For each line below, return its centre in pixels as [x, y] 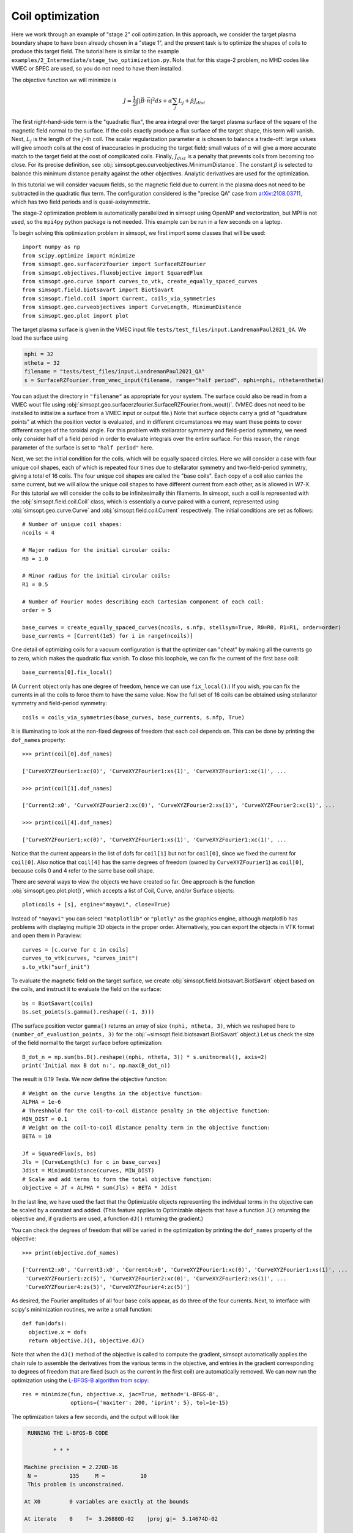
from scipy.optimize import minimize [79, 255]
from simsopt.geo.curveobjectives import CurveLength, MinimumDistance [132, 307]
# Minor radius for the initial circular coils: [96, 576]
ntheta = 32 [42, 363]
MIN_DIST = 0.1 [45, 1119]
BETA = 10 [37, 1136]
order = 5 [37, 610]
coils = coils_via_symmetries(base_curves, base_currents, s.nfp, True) [133, 717]
